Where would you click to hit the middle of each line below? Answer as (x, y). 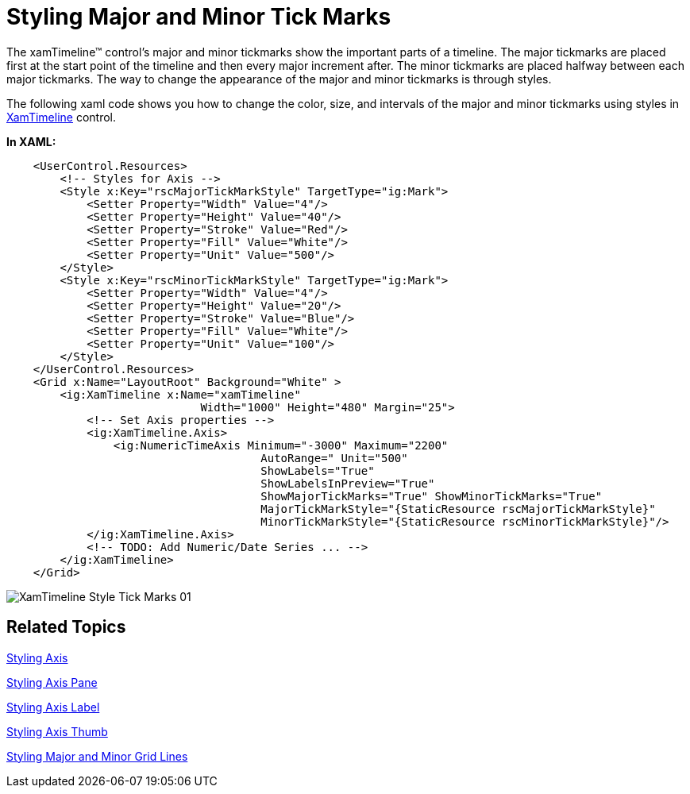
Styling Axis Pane (52, 682)
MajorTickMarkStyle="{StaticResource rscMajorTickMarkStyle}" (458, 509)
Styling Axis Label (53, 707)
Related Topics (66, 627)
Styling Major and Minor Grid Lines (97, 756)
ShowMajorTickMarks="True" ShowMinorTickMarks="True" (432, 496)
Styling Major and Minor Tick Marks (199, 17)
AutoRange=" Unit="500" (334, 458)
